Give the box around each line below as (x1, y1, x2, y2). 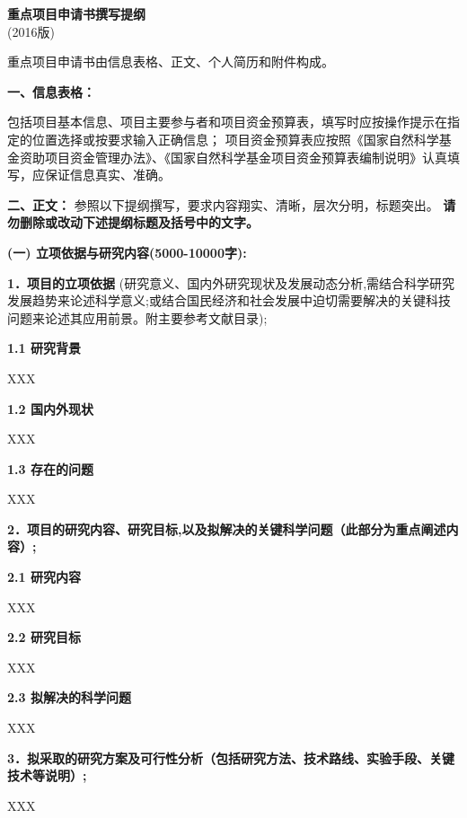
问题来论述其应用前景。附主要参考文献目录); (7, 308, 268, 327)
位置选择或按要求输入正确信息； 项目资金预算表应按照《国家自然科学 (31, 129, 439, 148)
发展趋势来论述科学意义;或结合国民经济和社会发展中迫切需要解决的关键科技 (7, 291, 451, 310)
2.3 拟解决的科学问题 (7, 688, 131, 707)
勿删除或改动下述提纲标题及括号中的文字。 (7, 213, 259, 232)
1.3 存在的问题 (7, 459, 93, 478)
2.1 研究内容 (7, 567, 81, 586)
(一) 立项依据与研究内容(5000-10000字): (7, 242, 247, 261)
